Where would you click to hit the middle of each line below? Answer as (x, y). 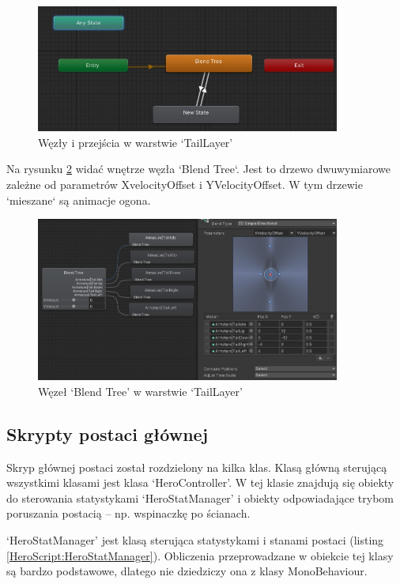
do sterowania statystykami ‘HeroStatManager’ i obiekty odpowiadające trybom (200, 497)
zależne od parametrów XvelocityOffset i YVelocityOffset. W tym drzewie (185, 185)
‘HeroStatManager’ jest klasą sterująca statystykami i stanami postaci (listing (195, 540)
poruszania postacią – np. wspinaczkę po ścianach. (128, 513)
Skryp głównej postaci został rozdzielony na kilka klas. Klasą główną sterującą (197, 467)
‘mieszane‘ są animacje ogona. (79, 200)
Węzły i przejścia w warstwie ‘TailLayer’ (136, 142)
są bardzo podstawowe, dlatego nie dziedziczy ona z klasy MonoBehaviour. (187, 571)
